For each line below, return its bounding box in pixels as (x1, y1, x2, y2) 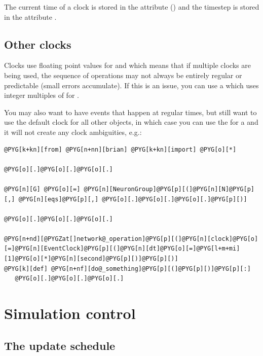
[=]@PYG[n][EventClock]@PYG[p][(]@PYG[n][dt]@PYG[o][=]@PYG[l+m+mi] (4, 245, 240, 253)
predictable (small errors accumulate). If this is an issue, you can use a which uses (4, 80, 259, 90)
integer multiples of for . (4, 90, 79, 100)
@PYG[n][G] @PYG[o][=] (4, 185, 81, 193)
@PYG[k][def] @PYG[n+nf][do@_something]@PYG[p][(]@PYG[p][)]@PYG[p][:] (4, 265, 251, 272)
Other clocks (4, 36, 71, 52)
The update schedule (4, 337, 116, 353)
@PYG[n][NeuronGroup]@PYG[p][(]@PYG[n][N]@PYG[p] (84, 185, 254, 193)
